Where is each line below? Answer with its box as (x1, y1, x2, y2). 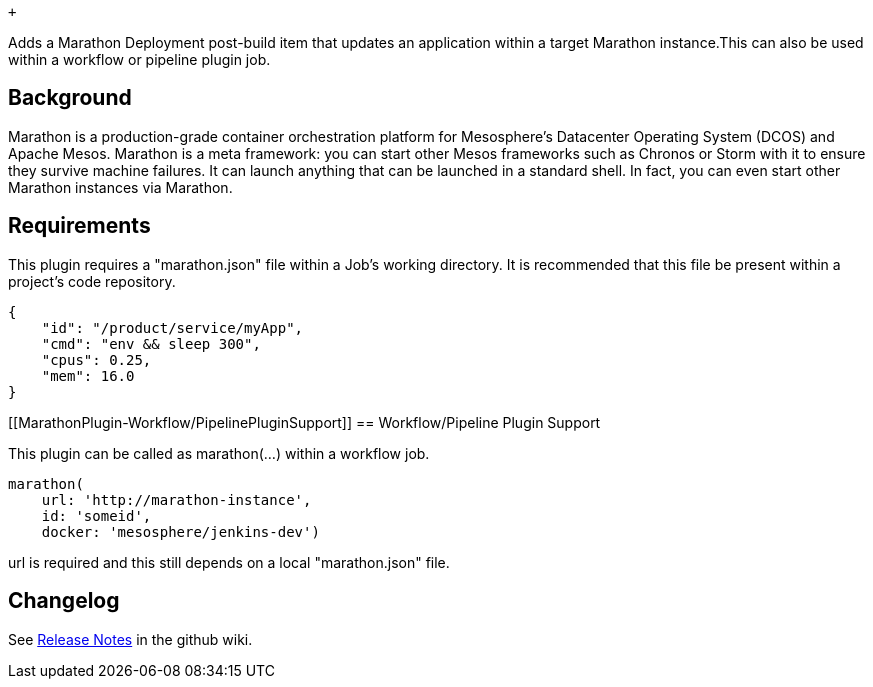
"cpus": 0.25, (41, 351, 152, 368)
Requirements (8, 213, 151, 239)
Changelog (8, 588, 120, 614)
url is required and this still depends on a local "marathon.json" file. (8, 553, 450, 571)
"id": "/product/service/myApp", (41, 319, 304, 336)
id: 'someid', (41, 507, 152, 524)
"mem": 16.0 (41, 367, 135, 384)
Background (8, 85, 132, 111)
